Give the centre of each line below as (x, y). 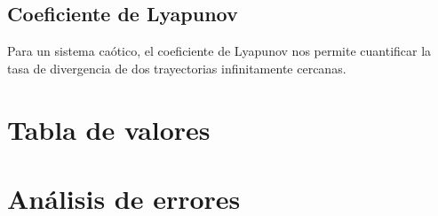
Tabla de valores (109, 129)
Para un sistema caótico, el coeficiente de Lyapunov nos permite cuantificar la (219, 51)
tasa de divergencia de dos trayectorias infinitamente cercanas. (177, 68)
